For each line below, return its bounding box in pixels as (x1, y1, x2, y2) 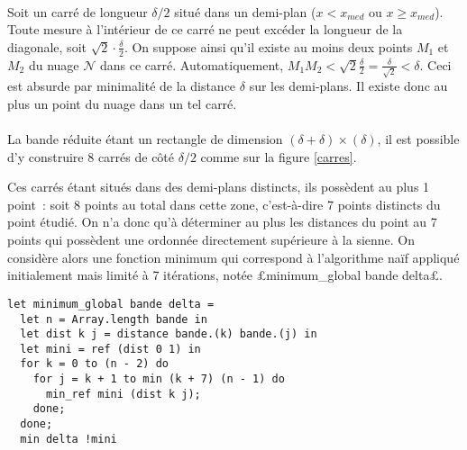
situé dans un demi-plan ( (174, 2, 316, 21)
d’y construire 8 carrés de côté (7, 147, 175, 166)
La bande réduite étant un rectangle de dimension (7, 130, 283, 148)
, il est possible (377, 130, 460, 148)
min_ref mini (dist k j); (45, 387, 201, 400)
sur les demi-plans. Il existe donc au (249, 76, 448, 95)
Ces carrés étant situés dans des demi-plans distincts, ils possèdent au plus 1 (7, 177, 430, 196)
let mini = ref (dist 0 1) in (20, 342, 201, 355)
